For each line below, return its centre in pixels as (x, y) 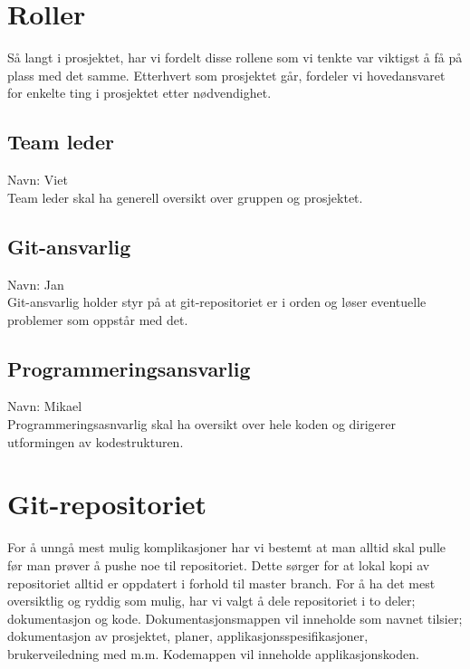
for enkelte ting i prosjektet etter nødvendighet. (139, 93)
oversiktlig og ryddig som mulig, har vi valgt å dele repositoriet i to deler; (211, 601)
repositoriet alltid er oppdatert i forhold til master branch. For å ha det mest (221, 583)
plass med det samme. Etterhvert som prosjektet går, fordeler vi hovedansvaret (226, 75)
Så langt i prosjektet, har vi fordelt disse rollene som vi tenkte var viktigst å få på (235, 57)
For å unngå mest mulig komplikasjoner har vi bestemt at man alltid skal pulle (227, 547)
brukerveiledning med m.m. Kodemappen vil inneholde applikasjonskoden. (213, 653)
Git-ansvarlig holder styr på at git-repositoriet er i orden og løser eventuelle (217, 302)
